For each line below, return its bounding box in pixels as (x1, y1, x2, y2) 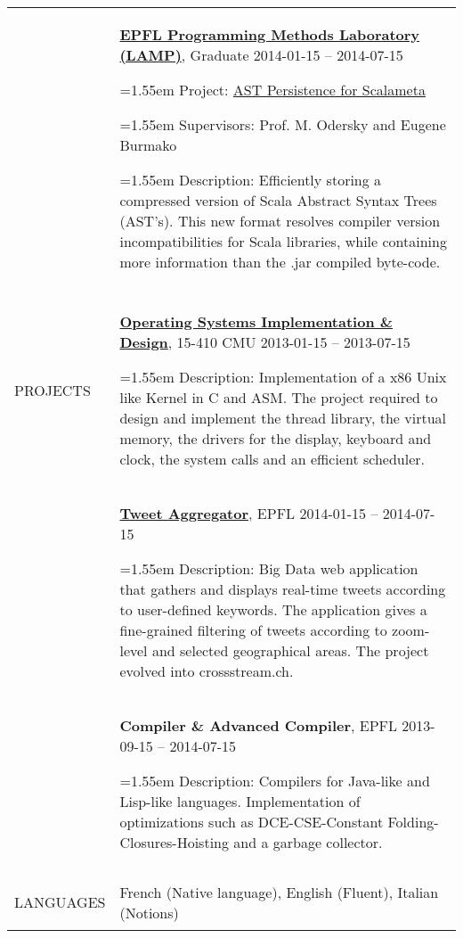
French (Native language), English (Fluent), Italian (119, 881, 439, 902)
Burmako (119, 135, 177, 155)
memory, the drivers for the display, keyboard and (119, 428, 432, 448)
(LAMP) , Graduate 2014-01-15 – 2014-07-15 (119, 45, 403, 65)
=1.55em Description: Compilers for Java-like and (119, 770, 430, 791)
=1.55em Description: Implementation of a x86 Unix (119, 366, 447, 387)
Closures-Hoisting (119, 832, 229, 852)
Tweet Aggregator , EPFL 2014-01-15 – (119, 503, 378, 523)
